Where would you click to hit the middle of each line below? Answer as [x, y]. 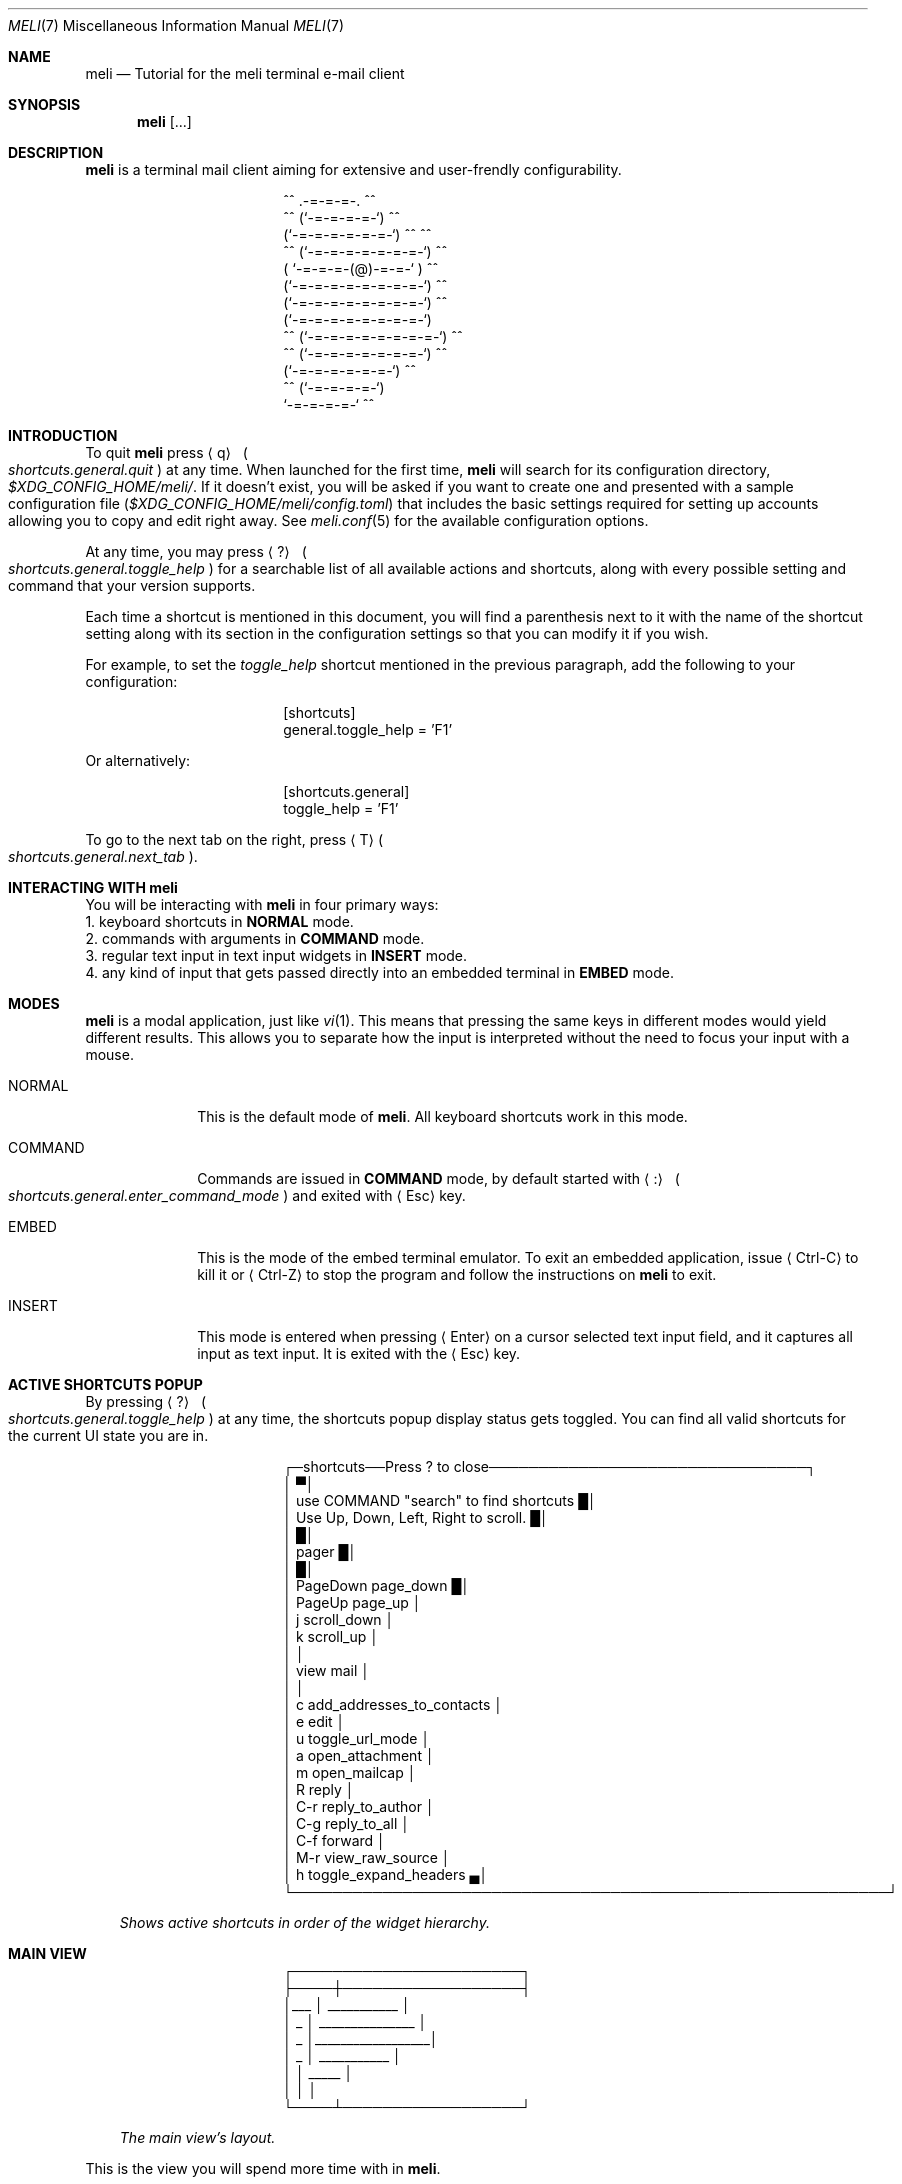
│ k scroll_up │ [331, 1636]
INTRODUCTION [63, 435]
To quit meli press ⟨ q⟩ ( [166, 452]
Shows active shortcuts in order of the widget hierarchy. [304, 1922]
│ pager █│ [320, 1551]
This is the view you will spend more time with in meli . [263, 2168]
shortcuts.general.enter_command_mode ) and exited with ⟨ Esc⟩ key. [237, 1195]
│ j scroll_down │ [339, 1619]
